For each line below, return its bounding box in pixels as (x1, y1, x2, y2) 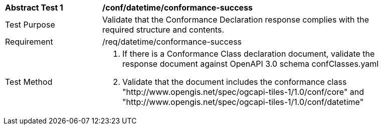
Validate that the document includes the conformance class (122, 77, 347, 87)
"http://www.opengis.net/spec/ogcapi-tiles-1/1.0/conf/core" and (122, 87, 364, 97)
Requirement (5, 37, 53, 47)
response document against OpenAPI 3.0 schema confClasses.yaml (122, 59, 379, 69)
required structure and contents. (102, 25, 225, 35)
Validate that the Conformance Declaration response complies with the (102, 15, 369, 25)
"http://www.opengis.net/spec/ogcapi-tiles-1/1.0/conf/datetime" (122, 97, 364, 107)
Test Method (5, 77, 53, 87)
